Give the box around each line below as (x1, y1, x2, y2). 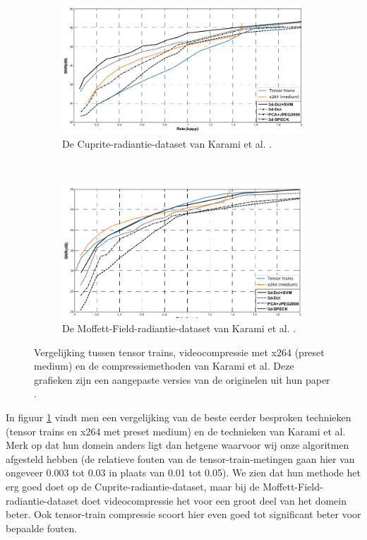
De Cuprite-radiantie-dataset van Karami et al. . (62, 136, 272, 151)
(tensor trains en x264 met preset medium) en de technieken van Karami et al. (6, 423, 346, 438)
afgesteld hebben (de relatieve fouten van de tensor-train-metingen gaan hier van (6, 451, 355, 466)
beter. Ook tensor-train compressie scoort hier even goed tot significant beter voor (6, 507, 361, 522)
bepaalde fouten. (6, 520, 78, 535)
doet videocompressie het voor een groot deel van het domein (81, 493, 347, 507)
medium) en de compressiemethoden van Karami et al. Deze (34, 358, 294, 373)
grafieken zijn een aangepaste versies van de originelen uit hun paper (34, 372, 330, 387)
